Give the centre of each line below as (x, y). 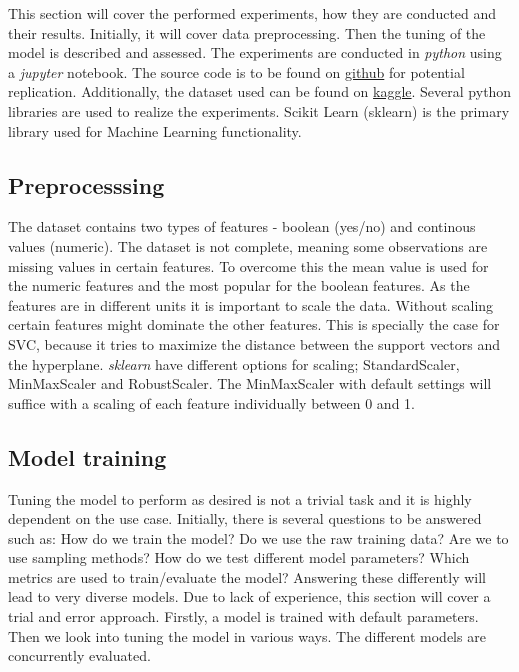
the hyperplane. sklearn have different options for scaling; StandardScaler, (234, 363)
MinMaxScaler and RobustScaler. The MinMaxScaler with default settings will (250, 383)
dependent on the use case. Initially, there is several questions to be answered (245, 518)
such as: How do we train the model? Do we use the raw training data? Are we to (258, 537)
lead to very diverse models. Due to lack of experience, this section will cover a (249, 596)
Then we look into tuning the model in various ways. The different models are (247, 635)
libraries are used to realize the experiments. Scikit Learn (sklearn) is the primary (259, 110)
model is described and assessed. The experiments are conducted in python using (255, 52)
